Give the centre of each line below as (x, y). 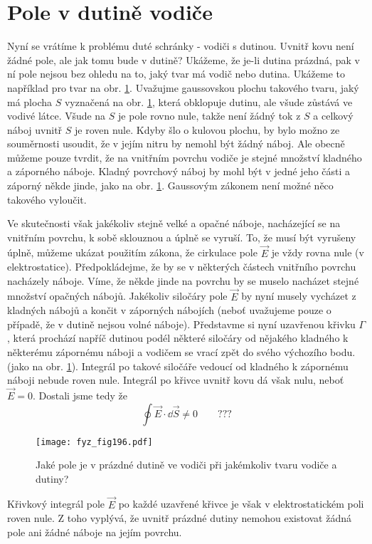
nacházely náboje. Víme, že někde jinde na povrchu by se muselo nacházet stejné (183, 280)
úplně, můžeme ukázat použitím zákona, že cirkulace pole (132, 252)
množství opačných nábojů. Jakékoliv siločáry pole (117, 296)
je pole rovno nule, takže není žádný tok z (209, 116)
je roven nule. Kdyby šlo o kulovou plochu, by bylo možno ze (207, 129)
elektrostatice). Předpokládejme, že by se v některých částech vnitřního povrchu (182, 267)
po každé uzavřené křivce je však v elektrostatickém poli (241, 504)
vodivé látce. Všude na (57, 116)
